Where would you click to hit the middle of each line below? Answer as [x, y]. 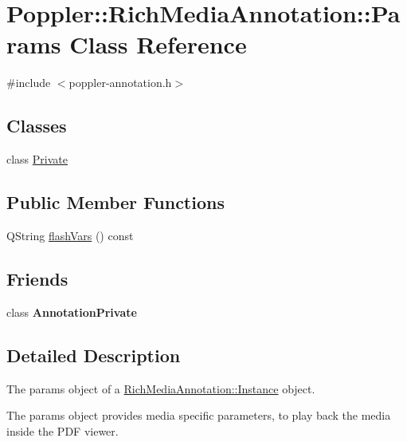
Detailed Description [94, 355]
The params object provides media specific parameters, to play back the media [199, 415]
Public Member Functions [115, 202]
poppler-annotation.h [120, 83]
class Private [37, 159]
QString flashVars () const [70, 235]
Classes [37, 126]
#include [29, 83]
